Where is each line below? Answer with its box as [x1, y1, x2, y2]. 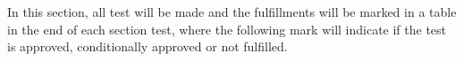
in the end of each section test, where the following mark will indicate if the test [7, 19, 447, 38]
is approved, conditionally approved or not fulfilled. [7, 37, 288, 56]
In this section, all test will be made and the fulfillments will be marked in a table [7, 3, 457, 20]
